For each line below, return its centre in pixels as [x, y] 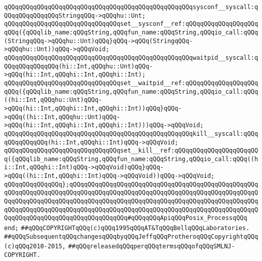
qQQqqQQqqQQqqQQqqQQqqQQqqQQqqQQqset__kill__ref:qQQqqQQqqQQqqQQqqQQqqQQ [131, 151]
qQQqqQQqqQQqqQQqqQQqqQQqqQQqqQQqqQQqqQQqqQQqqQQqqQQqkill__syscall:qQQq [131, 134]
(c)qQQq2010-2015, [35, 247]
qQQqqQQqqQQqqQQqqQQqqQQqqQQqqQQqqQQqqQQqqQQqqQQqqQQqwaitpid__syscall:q [131, 58]
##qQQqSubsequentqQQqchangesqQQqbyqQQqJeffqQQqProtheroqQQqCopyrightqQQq [131, 236]
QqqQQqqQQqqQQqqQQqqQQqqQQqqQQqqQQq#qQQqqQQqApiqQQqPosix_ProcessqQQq [126, 218]
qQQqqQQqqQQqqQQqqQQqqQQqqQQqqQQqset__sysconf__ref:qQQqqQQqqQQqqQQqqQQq [131, 24]
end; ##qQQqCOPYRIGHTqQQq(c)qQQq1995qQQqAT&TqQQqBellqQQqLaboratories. [127, 228]
